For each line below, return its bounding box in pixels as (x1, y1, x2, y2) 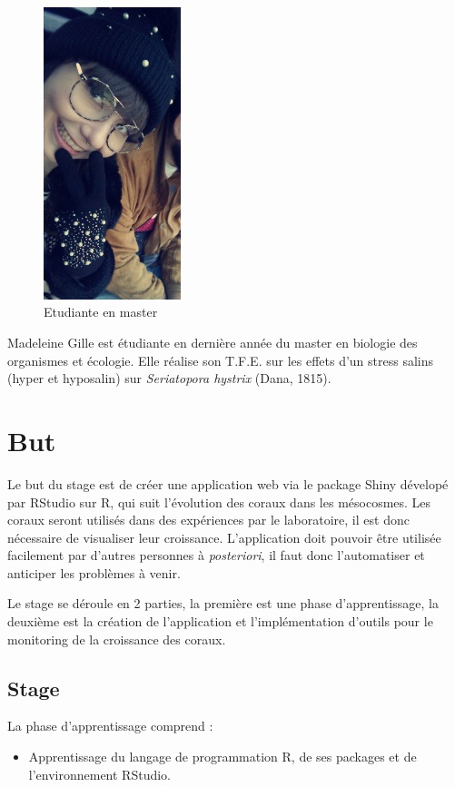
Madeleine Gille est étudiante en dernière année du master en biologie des (7, 333, 418, 352)
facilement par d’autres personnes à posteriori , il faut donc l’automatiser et (7, 546, 425, 565)
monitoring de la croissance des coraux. (7, 629, 226, 648)
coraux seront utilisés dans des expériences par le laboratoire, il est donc (7, 510, 410, 529)
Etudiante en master (44, 302, 158, 321)
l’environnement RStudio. (28, 764, 172, 783)
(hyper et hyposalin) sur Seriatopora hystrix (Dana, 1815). (7, 369, 331, 388)
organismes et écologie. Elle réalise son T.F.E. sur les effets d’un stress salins (7, 350, 434, 369)
